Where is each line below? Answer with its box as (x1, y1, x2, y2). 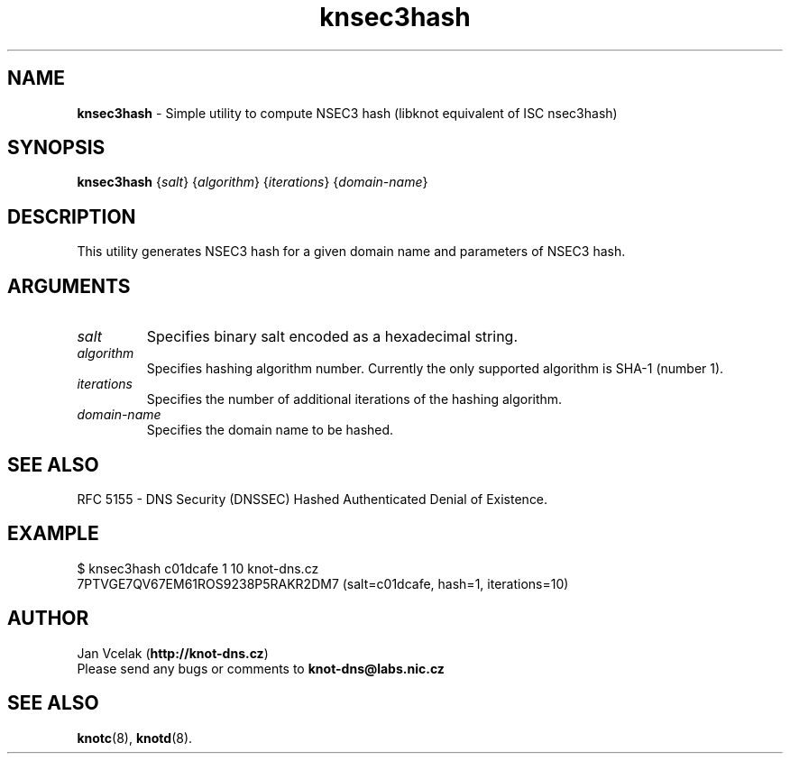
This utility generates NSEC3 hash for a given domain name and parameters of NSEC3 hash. (77, 243, 626, 260)
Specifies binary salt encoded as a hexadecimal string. (146, 327, 519, 346)
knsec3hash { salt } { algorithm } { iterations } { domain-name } (77, 174, 428, 190)
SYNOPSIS (7, 136, 106, 160)
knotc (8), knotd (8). (77, 729, 193, 746)
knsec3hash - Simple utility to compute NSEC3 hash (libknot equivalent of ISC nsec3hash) (77, 105, 618, 121)
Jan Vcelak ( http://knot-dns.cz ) (77, 645, 269, 661)
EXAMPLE (7, 522, 99, 546)
